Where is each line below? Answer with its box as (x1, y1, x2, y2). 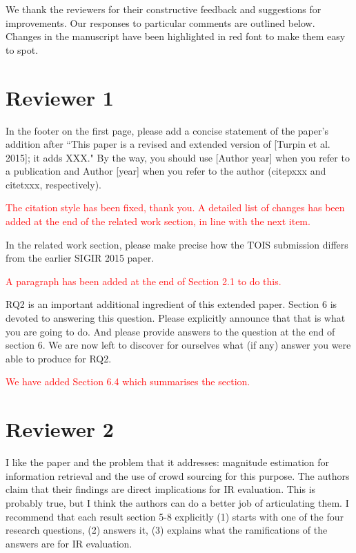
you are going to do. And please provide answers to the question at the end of (6, 324, 335, 338)
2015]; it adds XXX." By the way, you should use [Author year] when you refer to (6, 150, 350, 164)
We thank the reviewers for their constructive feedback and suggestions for (6, 2, 322, 16)
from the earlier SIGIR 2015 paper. (6, 251, 155, 265)
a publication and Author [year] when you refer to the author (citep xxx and (6, 164, 326, 178)
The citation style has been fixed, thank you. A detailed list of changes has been (6, 200, 345, 215)
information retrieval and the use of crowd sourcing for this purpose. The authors (6, 468, 350, 483)
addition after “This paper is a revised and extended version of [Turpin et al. (6, 137, 330, 151)
